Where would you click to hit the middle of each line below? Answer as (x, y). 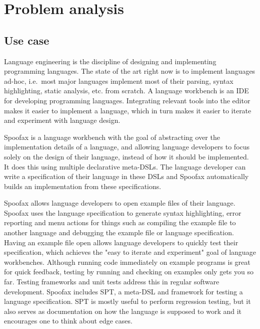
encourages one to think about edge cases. (68, 321)
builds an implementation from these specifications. (83, 186)
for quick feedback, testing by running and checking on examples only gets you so (129, 272)
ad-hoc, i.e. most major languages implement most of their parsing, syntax (119, 80)
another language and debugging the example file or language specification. (119, 232)
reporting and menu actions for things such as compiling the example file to (120, 222)
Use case (27, 40)
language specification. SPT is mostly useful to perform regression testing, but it (127, 301)
